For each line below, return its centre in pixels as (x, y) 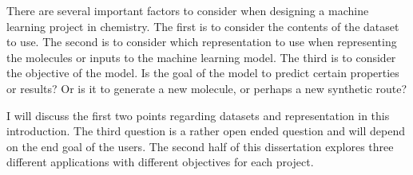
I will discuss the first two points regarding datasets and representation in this (198, 115)
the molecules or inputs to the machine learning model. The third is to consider (201, 57)
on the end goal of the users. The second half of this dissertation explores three (200, 146)
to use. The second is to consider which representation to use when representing (202, 42)
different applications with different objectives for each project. (160, 162)
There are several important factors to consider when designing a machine (188, 10)
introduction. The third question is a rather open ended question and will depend (206, 131)
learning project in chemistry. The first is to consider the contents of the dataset (203, 26)
